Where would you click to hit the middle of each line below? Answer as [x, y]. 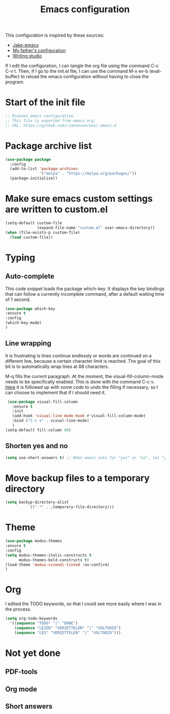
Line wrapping [28, 343]
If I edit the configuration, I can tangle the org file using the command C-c [82, 66]
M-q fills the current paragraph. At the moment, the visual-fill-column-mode [84, 376]
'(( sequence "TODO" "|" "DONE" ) [44, 624]
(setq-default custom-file [34, 223]
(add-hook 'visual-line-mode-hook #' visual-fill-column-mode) [79, 416]
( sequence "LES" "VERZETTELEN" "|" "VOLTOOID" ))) [68, 633]
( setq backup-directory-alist [37, 502]
